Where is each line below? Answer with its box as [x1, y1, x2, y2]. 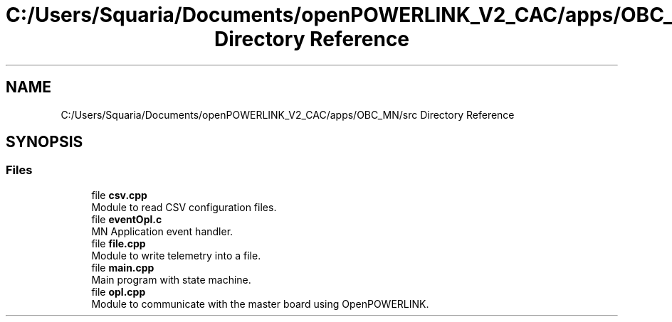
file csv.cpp [91, 188, 147, 201]
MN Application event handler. [91, 225, 233, 237]
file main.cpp [91, 261, 154, 274]
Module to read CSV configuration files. [91, 200, 277, 213]
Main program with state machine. [91, 273, 251, 286]
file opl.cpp [91, 285, 146, 298]
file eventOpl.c [91, 213, 162, 225]
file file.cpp [91, 237, 146, 249]
